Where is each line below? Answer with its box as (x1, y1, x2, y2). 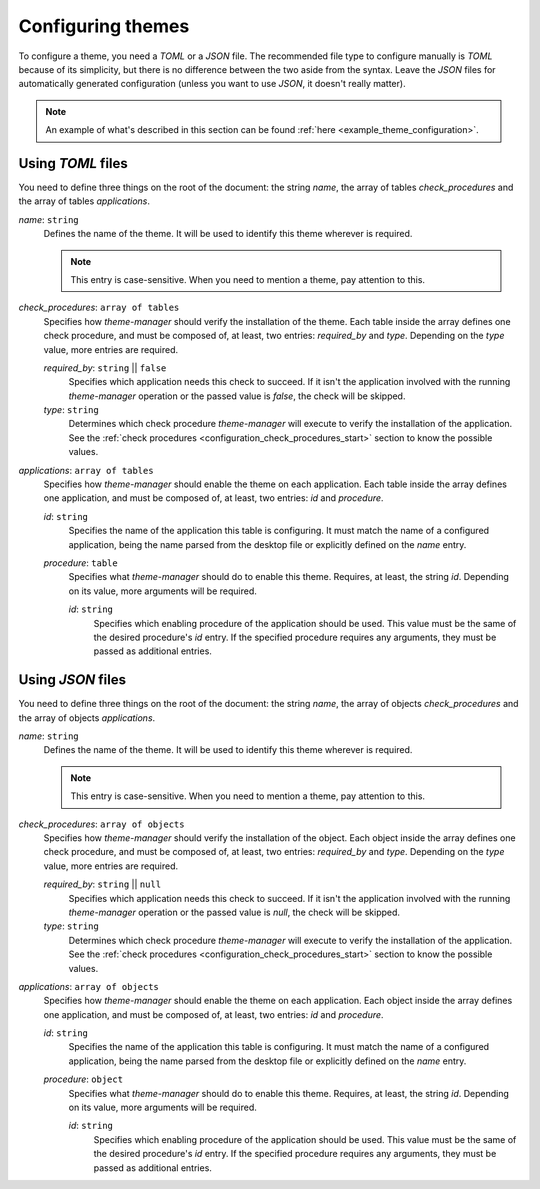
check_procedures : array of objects (18, 818, 185, 830)
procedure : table (43, 557, 119, 569)
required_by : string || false (43, 361, 167, 374)
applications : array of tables (18, 464, 154, 476)
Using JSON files (18, 671, 127, 689)
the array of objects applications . (18, 711, 156, 724)
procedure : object (43, 1073, 124, 1085)
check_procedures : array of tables (18, 301, 180, 314)
